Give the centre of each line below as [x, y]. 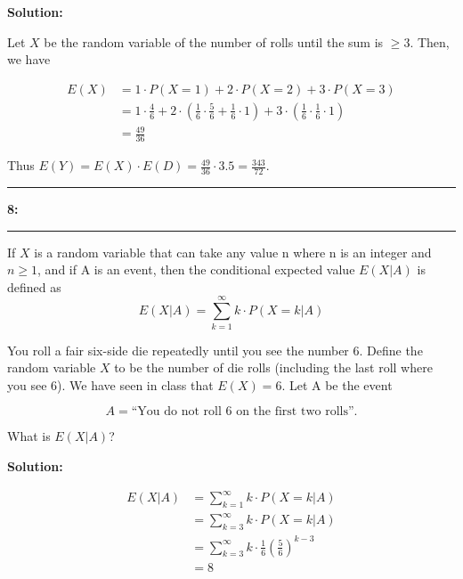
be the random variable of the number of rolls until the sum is [214, 41]
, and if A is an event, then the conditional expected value [196, 269]
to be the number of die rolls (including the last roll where [273, 367]
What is [29, 436]
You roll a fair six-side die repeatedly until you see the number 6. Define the [215, 350]
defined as [34, 286]
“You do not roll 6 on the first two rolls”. [244, 412]
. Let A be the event [337, 384]
